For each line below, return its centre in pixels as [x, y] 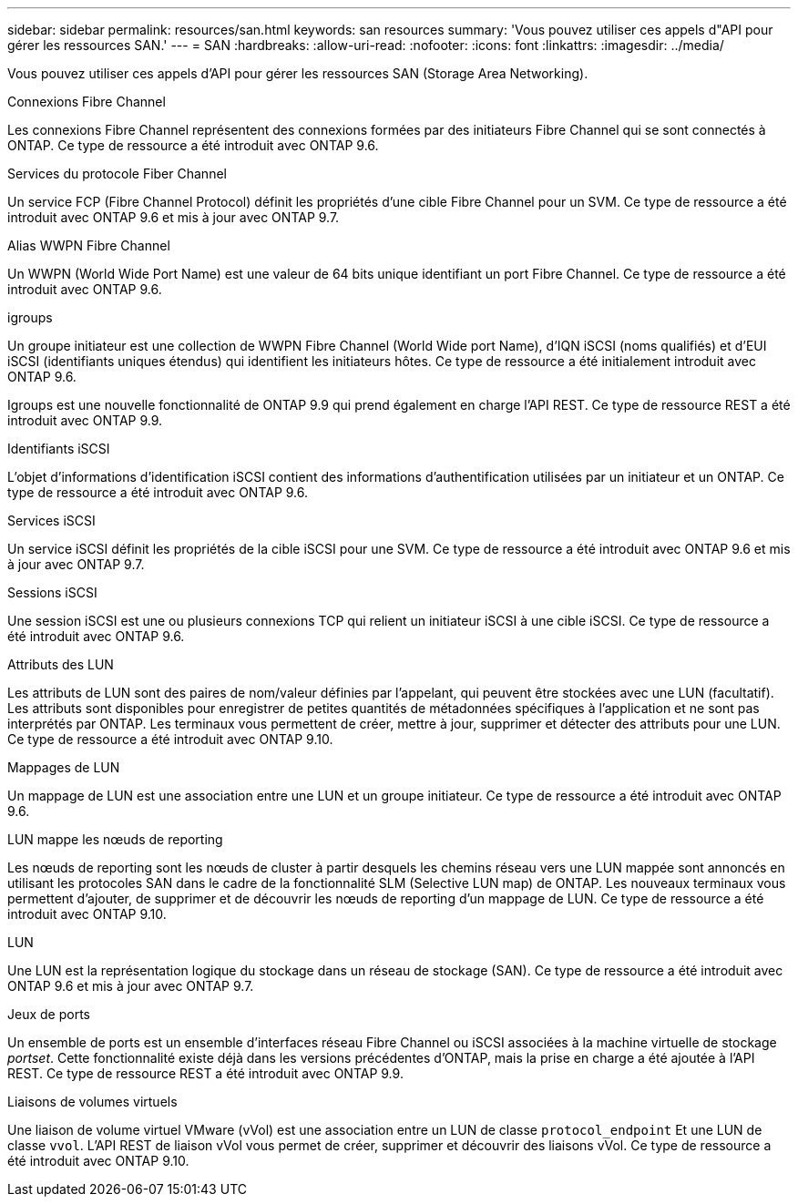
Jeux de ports [49, 1014]
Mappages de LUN [64, 767]
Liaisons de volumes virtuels [92, 1102]
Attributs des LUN [61, 664]
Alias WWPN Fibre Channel [89, 245]
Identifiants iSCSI [59, 449]
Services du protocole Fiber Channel [117, 173]
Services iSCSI [51, 520]
